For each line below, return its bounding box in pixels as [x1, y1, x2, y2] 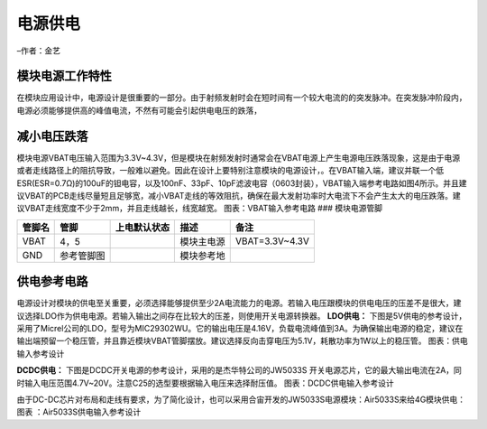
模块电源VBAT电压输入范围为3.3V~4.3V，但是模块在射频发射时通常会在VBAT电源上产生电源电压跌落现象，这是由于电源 [16, 152, 461, 163]
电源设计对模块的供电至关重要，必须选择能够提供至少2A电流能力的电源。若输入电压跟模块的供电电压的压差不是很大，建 [16, 298, 462, 309]
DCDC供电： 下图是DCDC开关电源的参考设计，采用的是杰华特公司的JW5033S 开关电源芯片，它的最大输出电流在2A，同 [16, 365, 462, 376]
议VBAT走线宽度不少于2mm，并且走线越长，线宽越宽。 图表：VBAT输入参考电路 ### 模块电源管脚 [16, 203, 383, 214]
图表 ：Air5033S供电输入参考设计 [16, 406, 142, 417]
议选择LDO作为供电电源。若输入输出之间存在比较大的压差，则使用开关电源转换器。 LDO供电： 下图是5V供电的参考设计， [16, 310, 467, 321]
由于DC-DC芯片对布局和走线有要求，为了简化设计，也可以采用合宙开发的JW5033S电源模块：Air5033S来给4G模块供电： [16, 394, 466, 405]
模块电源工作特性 [16, 69, 112, 84]
